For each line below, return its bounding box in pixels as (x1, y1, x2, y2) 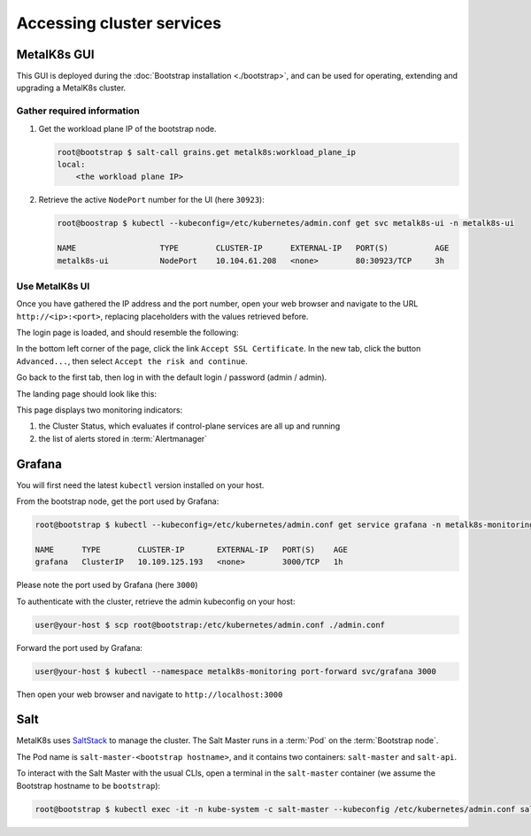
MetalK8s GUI (16, 47, 95, 62)
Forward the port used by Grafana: (16, 642, 143, 653)
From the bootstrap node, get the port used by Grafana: (16, 496, 219, 507)
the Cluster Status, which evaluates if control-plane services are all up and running (38, 421, 341, 431)
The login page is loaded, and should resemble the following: (16, 328, 239, 338)
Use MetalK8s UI (16, 280, 90, 292)
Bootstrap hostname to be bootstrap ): (16, 780, 161, 791)
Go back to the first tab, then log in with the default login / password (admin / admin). (16, 372, 327, 383)
